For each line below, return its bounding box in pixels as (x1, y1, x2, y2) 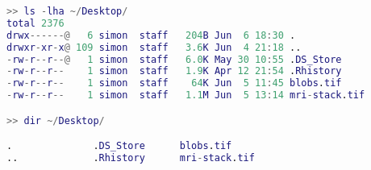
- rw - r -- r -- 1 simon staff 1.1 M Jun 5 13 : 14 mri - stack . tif (6, 89, 365, 102)
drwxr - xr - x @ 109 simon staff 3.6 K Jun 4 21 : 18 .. (6, 41, 302, 53)
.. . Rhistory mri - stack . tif (6, 152, 255, 164)
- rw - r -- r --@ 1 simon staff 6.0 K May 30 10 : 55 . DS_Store (6, 53, 342, 65)
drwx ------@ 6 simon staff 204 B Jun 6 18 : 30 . (6, 29, 296, 41)
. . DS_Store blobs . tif (6, 140, 232, 152)
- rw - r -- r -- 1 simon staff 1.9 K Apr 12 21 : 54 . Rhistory (6, 65, 342, 77)
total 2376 (6, 17, 65, 29)
